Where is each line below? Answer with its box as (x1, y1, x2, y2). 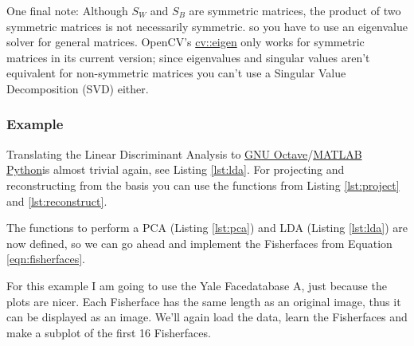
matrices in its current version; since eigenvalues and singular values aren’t (6, 49, 370, 65)
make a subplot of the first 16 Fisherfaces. (6, 324, 211, 340)
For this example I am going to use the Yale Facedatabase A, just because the (6, 277, 387, 293)
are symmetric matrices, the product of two (189, 2, 401, 18)
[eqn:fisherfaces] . (6, 250, 85, 267)
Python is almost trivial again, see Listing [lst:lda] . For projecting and (6, 161, 345, 178)
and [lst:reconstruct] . (6, 192, 107, 209)
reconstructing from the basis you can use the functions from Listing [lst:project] (6, 176, 400, 193)
